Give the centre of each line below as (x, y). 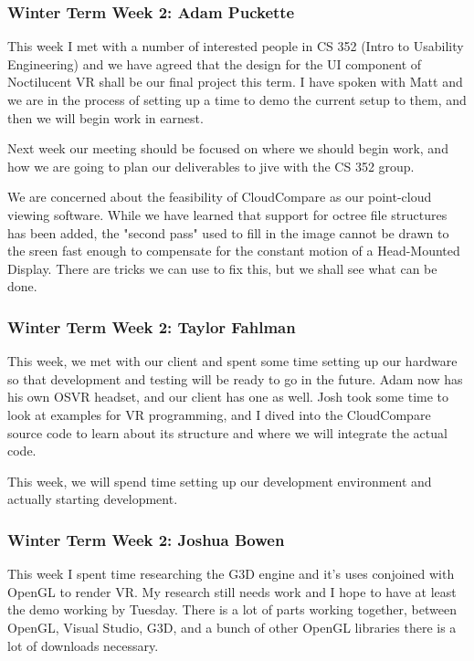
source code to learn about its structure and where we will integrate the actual (227, 432)
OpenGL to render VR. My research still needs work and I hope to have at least (232, 591)
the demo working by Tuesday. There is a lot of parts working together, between (232, 609)
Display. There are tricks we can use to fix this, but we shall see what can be (222, 268)
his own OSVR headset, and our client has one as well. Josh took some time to (228, 397)
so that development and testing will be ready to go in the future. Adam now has (235, 378)
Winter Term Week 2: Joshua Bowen (146, 539)
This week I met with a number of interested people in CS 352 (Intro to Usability (236, 46)
